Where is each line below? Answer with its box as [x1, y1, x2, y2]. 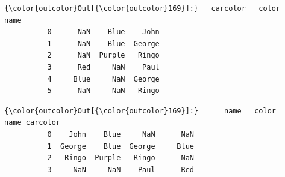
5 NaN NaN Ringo [47, 86, 160, 95]
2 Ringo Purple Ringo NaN [47, 154, 194, 163]
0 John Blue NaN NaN [47, 130, 194, 139]
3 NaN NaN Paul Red [47, 165, 194, 174]
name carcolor [4, 118, 61, 127]
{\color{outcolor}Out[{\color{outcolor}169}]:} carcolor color [4, 4, 281, 13]
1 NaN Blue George [47, 39, 160, 48]
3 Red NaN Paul [47, 62, 160, 71]
